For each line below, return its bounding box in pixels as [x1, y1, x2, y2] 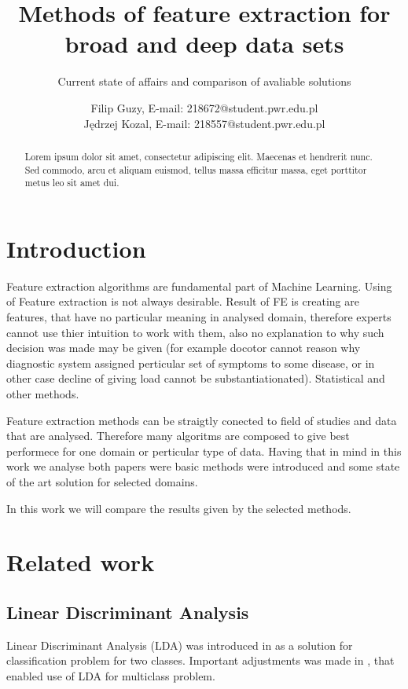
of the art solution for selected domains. [6, 473, 198, 489]
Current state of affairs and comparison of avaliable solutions [57, 73, 351, 90]
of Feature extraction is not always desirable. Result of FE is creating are [6, 293, 359, 310]
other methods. [6, 385, 79, 401]
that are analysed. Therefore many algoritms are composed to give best [6, 427, 350, 444]
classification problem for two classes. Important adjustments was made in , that [6, 652, 395, 669]
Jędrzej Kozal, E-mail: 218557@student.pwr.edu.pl [83, 115, 325, 131]
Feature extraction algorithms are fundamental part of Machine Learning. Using [6, 277, 392, 294]
